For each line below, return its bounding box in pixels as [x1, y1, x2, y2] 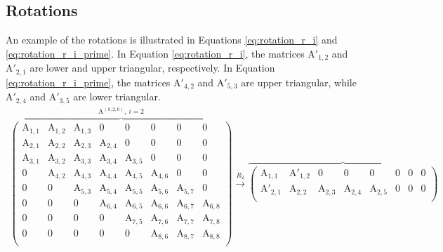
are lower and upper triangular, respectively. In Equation [29, 60, 275, 75]
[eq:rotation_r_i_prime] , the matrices [6, 74, 171, 89]
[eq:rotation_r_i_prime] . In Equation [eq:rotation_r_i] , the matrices [6, 46, 305, 60]
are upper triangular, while [241, 74, 357, 89]
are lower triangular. [73, 89, 161, 104]
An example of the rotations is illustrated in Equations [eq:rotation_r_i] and [6, 32, 338, 47]
